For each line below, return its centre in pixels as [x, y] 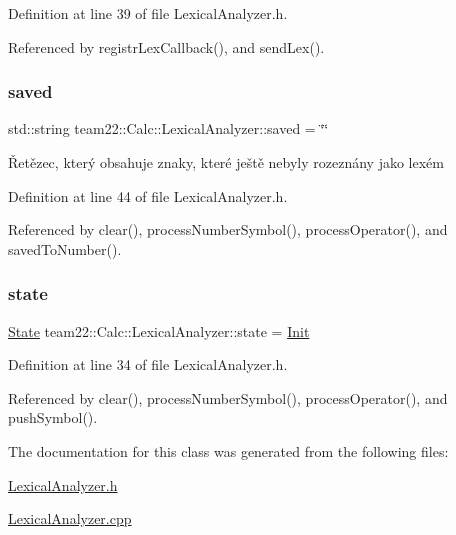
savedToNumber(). [65, 248]
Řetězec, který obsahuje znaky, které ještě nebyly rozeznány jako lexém [226, 162]
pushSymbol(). [53, 417]
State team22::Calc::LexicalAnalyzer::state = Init [159, 330]
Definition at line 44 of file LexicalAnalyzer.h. [148, 195]
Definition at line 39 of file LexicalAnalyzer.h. [148, 13]
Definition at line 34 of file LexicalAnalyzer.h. [148, 364]
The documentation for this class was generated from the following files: [228, 450]
